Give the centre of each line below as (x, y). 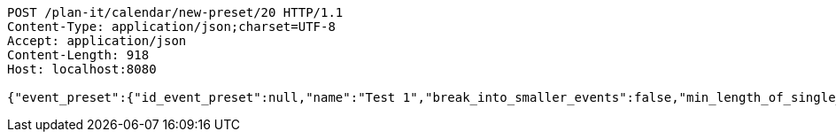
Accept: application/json (97, 41)
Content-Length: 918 (78, 55)
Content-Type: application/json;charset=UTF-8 (171, 27)
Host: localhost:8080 (82, 69)
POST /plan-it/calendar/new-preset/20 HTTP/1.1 (175, 12)
